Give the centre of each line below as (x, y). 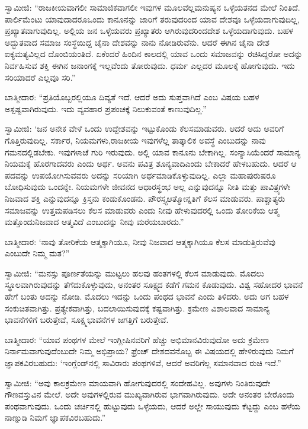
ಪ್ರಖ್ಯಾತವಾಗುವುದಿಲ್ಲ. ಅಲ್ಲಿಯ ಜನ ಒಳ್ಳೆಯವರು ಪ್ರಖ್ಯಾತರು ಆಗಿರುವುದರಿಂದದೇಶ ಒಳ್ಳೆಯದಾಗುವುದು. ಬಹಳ (149, 31)
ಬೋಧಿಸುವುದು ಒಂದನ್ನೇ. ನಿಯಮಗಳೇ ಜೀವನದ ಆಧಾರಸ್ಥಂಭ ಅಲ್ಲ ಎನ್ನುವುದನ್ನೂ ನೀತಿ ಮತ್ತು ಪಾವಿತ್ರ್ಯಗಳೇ (147, 187)
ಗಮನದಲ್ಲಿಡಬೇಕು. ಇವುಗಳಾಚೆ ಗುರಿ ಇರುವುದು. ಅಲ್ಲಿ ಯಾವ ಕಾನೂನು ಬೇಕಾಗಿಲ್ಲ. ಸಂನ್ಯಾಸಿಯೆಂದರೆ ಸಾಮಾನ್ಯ (153, 152)
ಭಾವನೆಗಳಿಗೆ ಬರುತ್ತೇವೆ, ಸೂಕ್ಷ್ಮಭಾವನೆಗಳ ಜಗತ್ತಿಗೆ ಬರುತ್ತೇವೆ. (87, 320)
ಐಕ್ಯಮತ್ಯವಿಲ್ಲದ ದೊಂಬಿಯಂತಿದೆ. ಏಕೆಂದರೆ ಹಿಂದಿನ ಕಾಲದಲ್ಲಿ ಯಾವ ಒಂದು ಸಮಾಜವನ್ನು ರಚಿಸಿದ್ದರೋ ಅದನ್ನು (154, 54)
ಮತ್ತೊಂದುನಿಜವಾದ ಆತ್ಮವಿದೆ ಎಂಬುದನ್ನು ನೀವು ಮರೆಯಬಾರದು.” (94, 222)
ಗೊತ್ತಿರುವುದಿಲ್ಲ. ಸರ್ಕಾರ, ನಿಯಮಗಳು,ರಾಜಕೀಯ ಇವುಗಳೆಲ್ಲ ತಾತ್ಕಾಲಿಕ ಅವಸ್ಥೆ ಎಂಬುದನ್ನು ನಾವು (135, 140)
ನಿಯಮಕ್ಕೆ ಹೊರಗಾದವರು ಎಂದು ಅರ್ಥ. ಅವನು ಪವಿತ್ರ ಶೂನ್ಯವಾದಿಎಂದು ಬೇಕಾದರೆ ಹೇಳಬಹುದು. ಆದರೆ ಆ (151, 163)
